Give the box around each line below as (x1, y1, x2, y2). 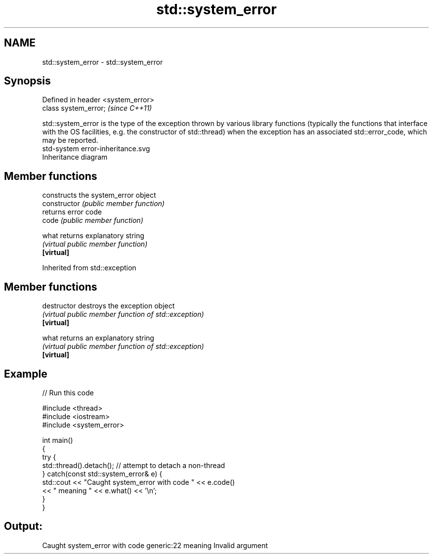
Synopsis (4, 75, 51, 87)
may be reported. (42, 136, 98, 145)
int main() (42, 435, 73, 444)
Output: (4, 520, 43, 533)
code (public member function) (42, 216, 143, 225)
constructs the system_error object (42, 191, 156, 200)
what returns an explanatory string (42, 334, 154, 343)
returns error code (42, 208, 102, 216)
